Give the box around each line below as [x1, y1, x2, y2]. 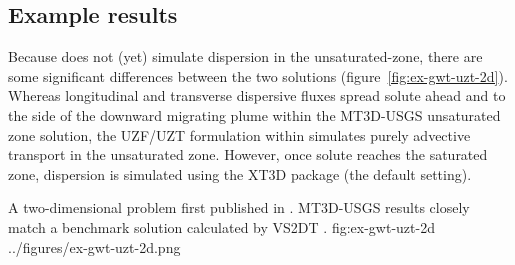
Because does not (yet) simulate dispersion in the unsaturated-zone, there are [8, 46, 483, 67]
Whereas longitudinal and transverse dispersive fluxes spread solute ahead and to [8, 85, 506, 106]
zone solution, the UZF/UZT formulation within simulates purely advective [8, 124, 471, 145]
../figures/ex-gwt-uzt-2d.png [8, 236, 181, 257]
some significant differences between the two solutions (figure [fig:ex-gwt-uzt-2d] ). [8, 65, 508, 86]
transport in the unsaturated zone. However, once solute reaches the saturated [8, 144, 488, 165]
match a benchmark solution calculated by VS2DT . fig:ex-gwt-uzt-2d [8, 216, 435, 237]
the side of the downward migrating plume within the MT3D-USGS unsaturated [8, 104, 501, 125]
